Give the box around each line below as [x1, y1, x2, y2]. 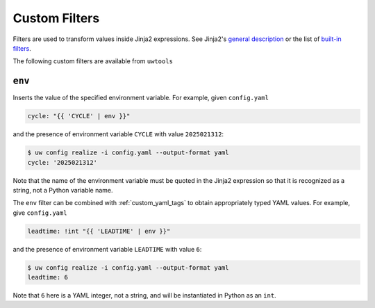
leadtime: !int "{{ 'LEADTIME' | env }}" [27, 227, 171, 235]
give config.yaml [12, 209, 67, 217]
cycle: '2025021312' [27, 159, 97, 166]
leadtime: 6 [27, 273, 69, 282]
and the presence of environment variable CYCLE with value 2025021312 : [12, 130, 224, 138]
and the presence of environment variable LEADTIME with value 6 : [12, 245, 202, 253]
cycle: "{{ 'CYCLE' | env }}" [27, 112, 131, 120]
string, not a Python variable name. [12, 186, 114, 194]
